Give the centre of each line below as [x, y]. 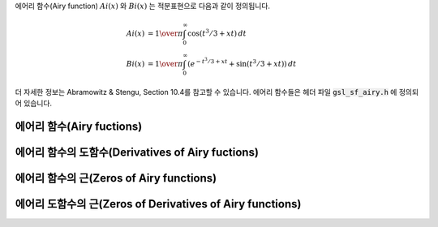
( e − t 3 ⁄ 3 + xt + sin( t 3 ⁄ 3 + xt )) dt [242, 63]
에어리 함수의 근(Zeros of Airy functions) [116, 178]
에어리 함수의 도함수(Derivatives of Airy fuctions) [137, 153]
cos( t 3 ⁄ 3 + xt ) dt [217, 33]
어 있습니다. [34, 103]
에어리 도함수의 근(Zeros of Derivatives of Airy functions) [158, 204]
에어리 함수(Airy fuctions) [79, 127]
